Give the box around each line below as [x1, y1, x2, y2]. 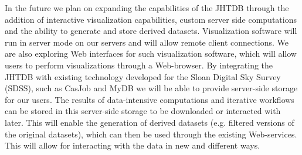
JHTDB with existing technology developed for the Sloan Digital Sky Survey [5, 70, 281, 82]
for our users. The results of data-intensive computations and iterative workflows [5, 93, 294, 105]
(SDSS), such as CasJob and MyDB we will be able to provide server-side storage [5, 82, 298, 94]
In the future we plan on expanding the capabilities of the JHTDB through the [5, 2, 289, 13]
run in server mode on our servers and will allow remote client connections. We [5, 36, 289, 48]
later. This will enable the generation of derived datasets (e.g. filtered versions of [5, 116, 294, 128]
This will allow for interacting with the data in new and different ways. [5, 139, 260, 151]
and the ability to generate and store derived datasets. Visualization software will [5, 25, 297, 37]
